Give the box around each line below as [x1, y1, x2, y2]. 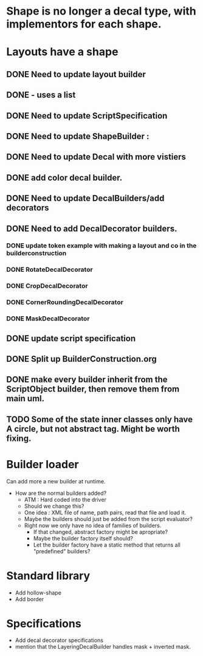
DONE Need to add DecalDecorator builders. [6, 223, 177, 233]
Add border [15, 595, 44, 602]
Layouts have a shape [6, 45, 119, 59]
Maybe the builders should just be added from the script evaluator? [24, 515, 193, 522]
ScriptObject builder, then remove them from [6, 384, 180, 395]
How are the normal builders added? [15, 489, 107, 497]
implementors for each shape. [6, 17, 162, 31]
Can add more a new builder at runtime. [6, 477, 106, 485]
